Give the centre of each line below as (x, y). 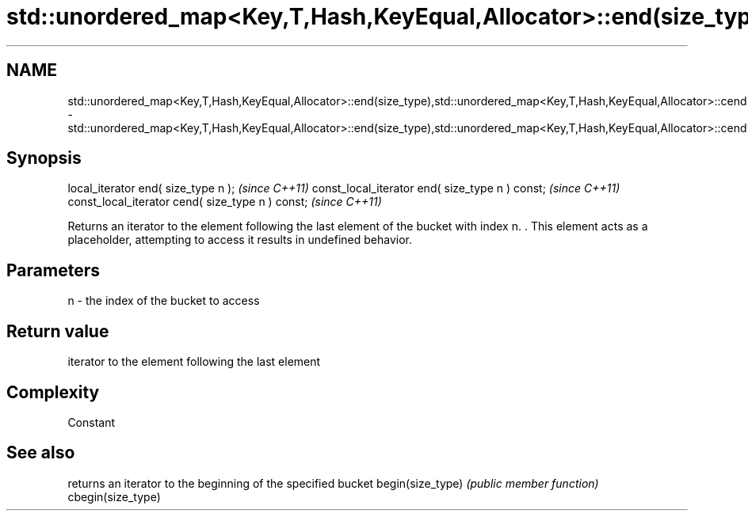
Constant (92, 422)
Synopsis (44, 158)
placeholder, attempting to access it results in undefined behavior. (240, 240)
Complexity (53, 392)
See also (41, 453)
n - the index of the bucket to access (164, 301)
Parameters (53, 270)
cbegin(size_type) (114, 496)
